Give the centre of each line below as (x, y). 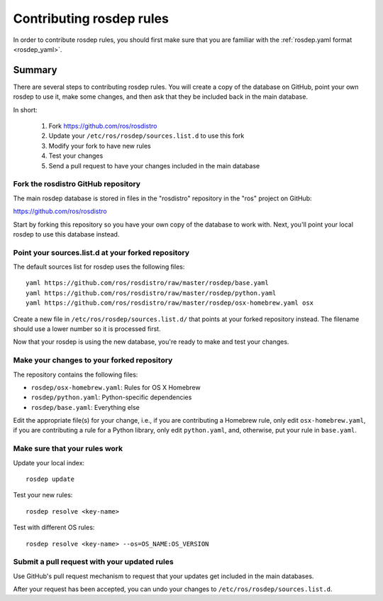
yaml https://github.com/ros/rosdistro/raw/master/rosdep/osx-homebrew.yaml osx (170, 303)
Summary (35, 70)
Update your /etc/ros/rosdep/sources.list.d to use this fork (146, 136)
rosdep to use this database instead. (66, 234)
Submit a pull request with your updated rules (93, 562)
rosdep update (50, 479)
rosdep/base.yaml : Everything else (85, 407)
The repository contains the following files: (76, 374)
